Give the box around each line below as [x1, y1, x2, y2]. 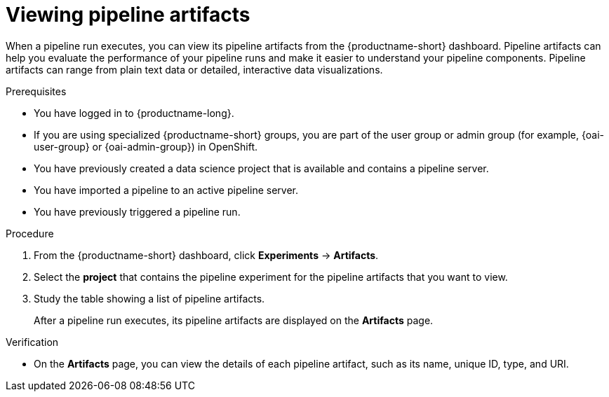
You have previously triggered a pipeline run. [34, 205, 241, 218]
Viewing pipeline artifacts [6, 3, 250, 27]
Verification [6, 335, 59, 348]
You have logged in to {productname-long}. [34, 106, 234, 119]
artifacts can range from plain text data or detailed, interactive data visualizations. [6, 63, 383, 76]
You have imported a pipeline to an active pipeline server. [34, 183, 298, 196]
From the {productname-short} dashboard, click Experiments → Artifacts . [34, 249, 379, 261]
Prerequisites [6, 85, 67, 97]
